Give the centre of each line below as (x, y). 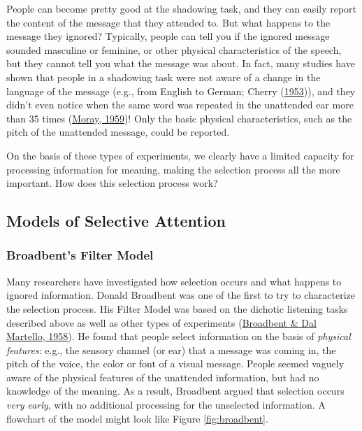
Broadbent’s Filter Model (80, 255)
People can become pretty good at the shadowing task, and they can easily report (182, 8)
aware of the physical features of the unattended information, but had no (163, 377)
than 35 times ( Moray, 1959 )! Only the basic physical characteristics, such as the (179, 118)
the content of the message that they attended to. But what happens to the (168, 22)
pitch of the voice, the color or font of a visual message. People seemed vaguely (175, 363)
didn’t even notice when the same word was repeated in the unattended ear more (180, 105)
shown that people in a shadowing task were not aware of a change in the (164, 77)
